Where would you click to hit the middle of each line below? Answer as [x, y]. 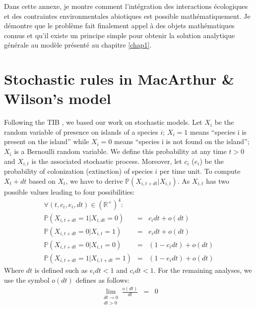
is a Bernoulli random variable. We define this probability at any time [120, 151]
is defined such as [61, 270]
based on [42, 180]
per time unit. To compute [200, 171]
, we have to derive [94, 180]
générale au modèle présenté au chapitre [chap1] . [78, 45]
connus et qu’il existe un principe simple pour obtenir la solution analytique [120, 35]
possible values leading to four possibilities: [69, 191]
